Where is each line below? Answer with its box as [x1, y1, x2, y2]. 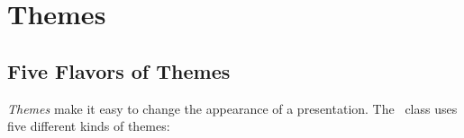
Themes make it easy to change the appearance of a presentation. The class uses [7, 99, 458, 117]
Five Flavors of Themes [7, 56, 231, 84]
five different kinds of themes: [7, 116, 170, 135]
